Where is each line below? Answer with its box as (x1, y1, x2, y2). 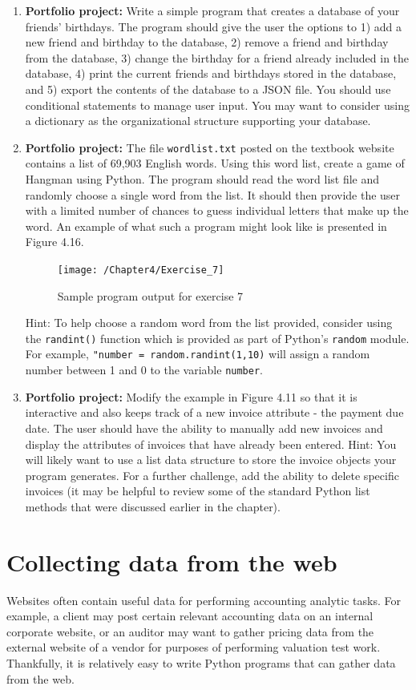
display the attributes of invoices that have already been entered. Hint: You (25, 435, 397, 452)
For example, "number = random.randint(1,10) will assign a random (25, 345, 370, 362)
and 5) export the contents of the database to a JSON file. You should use (25, 80, 391, 97)
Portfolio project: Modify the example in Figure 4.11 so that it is (25, 388, 357, 405)
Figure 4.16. (25, 233, 84, 250)
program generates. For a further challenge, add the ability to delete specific (25, 466, 399, 483)
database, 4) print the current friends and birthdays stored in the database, (25, 65, 397, 82)
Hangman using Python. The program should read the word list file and (25, 171, 380, 187)
